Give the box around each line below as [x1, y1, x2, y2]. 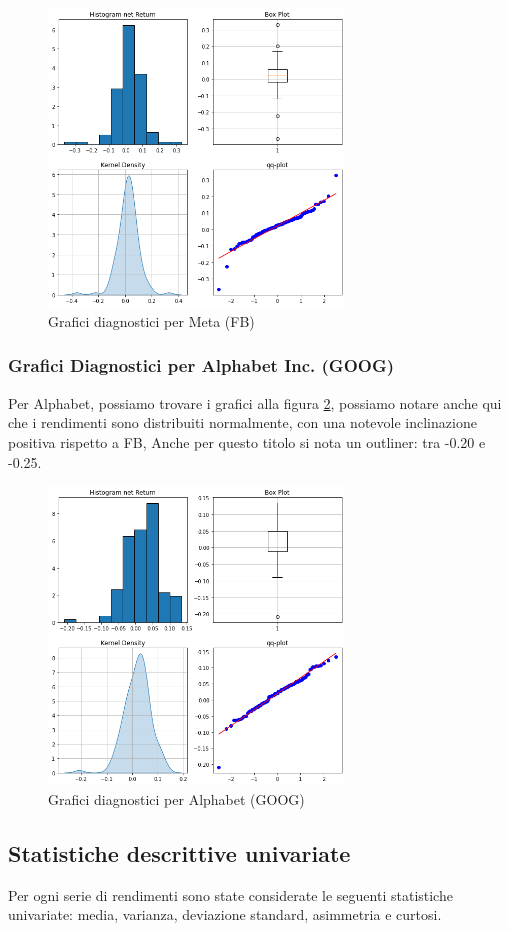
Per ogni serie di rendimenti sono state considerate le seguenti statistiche [8, 884, 453, 905]
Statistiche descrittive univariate [8, 838, 351, 869]
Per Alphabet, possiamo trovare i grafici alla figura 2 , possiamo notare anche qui [8, 392, 502, 413]
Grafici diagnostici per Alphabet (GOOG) [48, 789, 305, 810]
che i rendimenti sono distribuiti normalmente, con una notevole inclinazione [8, 412, 477, 433]
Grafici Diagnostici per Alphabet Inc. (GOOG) [8, 353, 395, 378]
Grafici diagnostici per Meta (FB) [48, 310, 255, 331]
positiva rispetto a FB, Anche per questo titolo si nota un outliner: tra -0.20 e [8, 431, 486, 452]
